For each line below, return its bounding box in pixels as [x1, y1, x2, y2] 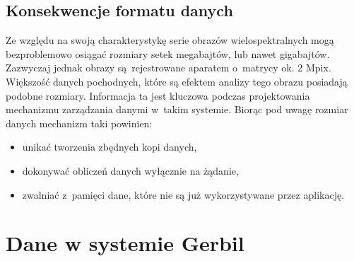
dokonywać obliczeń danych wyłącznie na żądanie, [22, 163, 239, 178]
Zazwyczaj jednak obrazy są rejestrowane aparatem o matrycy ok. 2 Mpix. [6, 60, 331, 75]
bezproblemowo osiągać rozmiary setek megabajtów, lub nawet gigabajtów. [6, 46, 330, 61]
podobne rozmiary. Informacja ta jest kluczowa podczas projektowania [6, 88, 310, 103]
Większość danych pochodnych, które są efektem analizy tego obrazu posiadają [6, 74, 348, 88]
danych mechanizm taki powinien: [6, 115, 153, 130]
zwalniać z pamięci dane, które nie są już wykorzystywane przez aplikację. [22, 187, 345, 202]
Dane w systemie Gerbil [6, 228, 244, 257]
